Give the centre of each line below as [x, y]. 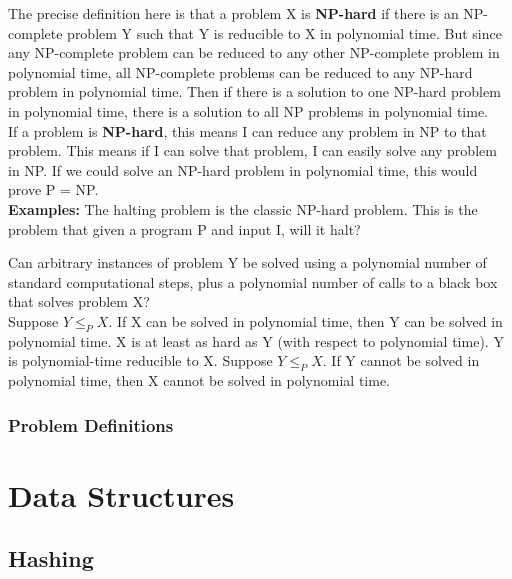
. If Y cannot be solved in [401, 360]
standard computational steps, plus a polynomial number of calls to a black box [253, 281]
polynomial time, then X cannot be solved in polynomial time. [199, 380]
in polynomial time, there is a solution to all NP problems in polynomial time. [248, 110]
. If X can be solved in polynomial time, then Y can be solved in [305, 320]
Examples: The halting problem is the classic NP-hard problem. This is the [243, 208]
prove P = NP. [53, 189]
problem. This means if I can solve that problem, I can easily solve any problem [252, 150]
